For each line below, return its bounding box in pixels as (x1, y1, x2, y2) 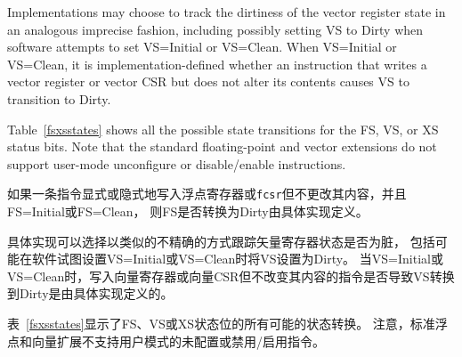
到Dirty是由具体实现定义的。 (7, 284, 174, 303)
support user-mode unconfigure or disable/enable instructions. (7, 154, 346, 173)
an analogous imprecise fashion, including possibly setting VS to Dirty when (7, 20, 424, 38)
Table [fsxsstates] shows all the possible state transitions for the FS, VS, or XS (7, 119, 439, 138)
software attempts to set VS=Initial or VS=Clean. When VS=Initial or (7, 37, 397, 56)
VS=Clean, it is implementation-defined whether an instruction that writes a (7, 54, 427, 73)
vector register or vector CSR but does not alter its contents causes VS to (7, 72, 409, 91)
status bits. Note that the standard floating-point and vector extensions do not (7, 137, 437, 156)
